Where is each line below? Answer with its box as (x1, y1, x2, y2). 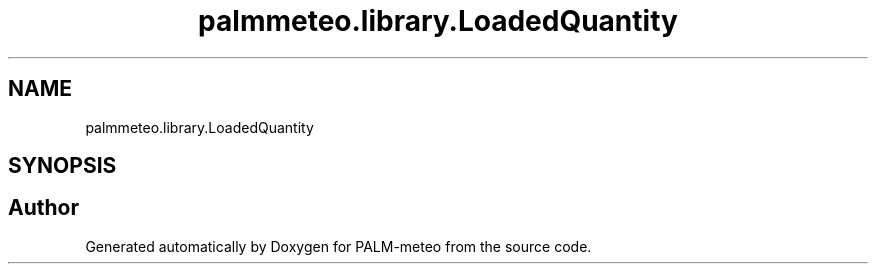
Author (8, 195, 79, 221)
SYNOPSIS (8, 153, 117, 179)
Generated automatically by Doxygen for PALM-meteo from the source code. (85, 237, 592, 255)
